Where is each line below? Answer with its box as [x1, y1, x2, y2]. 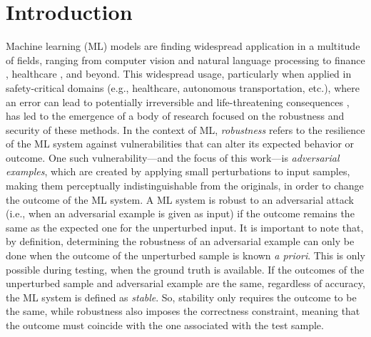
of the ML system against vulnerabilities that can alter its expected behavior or [6, 136, 355, 151]
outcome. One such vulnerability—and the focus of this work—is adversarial [6, 150, 340, 165]
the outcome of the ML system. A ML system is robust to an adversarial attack [6, 192, 354, 207]
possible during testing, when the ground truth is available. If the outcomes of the [6, 261, 365, 276]
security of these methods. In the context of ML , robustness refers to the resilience [6, 122, 365, 137]
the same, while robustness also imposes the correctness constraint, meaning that [6, 304, 360, 318]
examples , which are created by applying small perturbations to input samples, [6, 164, 350, 179]
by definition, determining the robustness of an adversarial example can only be [6, 234, 355, 249]
